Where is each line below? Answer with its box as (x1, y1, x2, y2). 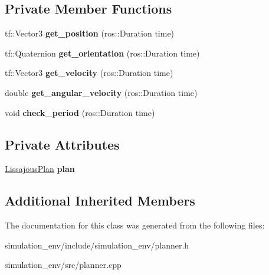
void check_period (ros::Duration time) (5, 106, 155, 118)
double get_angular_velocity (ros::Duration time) (5, 86, 198, 98)
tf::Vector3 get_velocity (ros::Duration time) (5, 67, 173, 79)
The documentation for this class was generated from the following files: (5, 219, 265, 231)
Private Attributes (5, 135, 120, 153)
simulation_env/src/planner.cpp (5, 259, 122, 271)
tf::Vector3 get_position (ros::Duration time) (5, 27, 175, 39)
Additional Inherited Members (5, 191, 195, 210)
